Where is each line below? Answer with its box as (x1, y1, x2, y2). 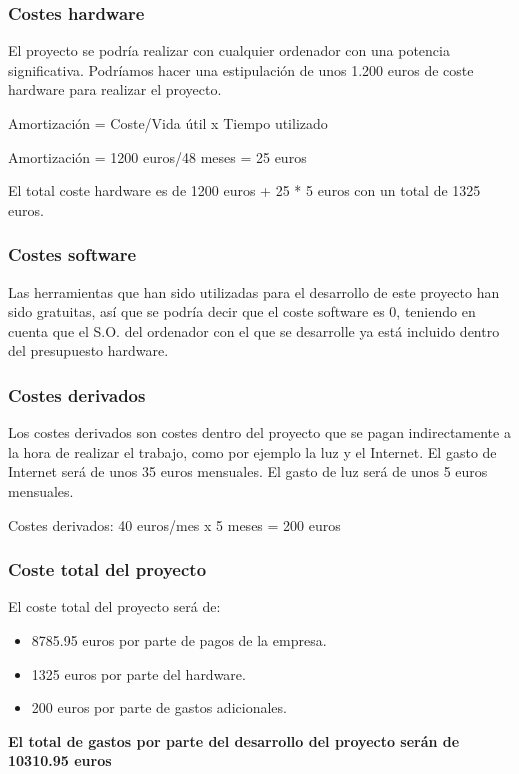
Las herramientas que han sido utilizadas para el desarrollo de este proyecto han (8, 281, 500, 302)
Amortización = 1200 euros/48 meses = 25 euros (8, 146, 307, 167)
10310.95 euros (8, 750, 112, 771)
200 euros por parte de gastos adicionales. (31, 697, 287, 718)
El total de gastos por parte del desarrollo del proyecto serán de (8, 730, 460, 751)
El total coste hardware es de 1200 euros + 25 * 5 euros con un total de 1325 (8, 180, 481, 201)
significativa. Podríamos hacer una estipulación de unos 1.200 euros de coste (8, 59, 474, 80)
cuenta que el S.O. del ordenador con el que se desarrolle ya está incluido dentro (8, 320, 500, 341)
